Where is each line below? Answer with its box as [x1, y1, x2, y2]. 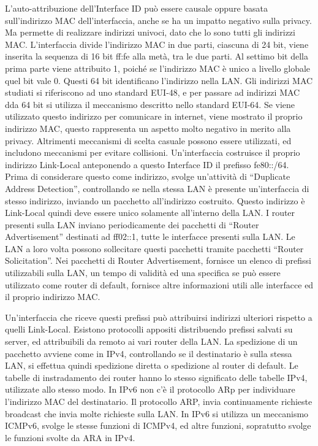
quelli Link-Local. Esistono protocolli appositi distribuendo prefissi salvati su [5, 323, 293, 336]
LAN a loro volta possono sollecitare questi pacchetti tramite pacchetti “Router [5, 242, 304, 255]
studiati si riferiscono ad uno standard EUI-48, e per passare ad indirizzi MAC [5, 86, 300, 99]
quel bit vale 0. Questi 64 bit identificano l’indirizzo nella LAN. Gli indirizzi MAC [5, 74, 313, 87]
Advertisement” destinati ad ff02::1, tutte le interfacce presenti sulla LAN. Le [5, 230, 295, 243]
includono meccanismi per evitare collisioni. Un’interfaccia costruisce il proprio [5, 146, 300, 159]
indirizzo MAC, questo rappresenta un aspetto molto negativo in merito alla [5, 121, 291, 134]
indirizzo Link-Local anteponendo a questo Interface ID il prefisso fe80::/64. [5, 158, 289, 171]
